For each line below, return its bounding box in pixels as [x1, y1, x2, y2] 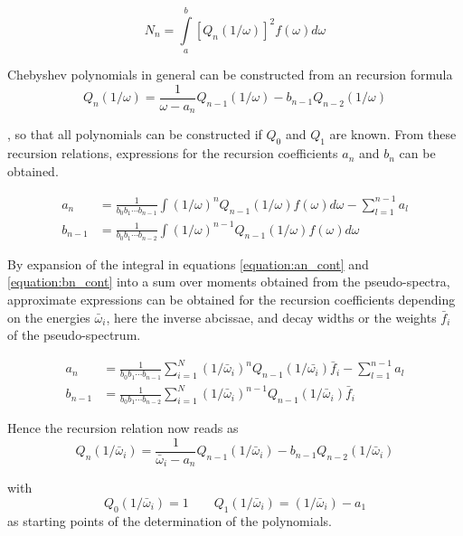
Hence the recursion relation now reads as [7, 418, 239, 437]
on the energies [7, 307, 90, 326]
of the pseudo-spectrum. [7, 325, 141, 344]
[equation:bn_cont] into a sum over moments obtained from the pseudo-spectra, [7, 272, 450, 291]
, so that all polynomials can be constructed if [7, 125, 262, 144]
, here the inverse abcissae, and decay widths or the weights [106, 307, 437, 326]
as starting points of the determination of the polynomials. [7, 511, 332, 530]
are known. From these [329, 125, 457, 144]
